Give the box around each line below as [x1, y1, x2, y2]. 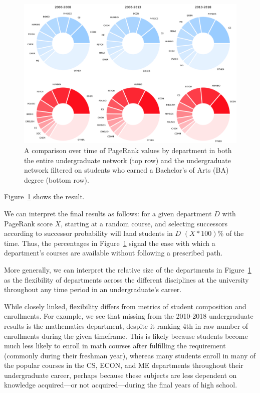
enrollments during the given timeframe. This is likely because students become [4, 330, 248, 341]
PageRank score [4, 218, 53, 228]
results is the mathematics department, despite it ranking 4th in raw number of [4, 320, 248, 331]
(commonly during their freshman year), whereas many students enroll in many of [4, 350, 256, 360]
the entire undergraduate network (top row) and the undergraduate [24, 155, 231, 165]
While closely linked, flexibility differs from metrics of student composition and [4, 301, 246, 311]
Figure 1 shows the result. [4, 191, 85, 202]
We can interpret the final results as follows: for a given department [4, 208, 212, 218]
